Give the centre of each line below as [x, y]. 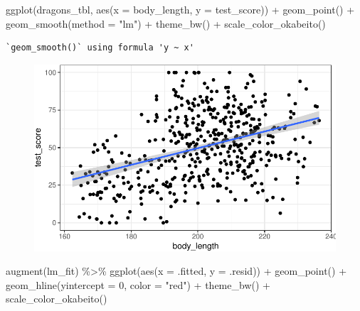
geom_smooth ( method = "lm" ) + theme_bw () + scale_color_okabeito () [166, 23]
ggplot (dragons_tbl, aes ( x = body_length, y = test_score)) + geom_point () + [180, 9]
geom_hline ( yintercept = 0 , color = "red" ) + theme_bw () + [138, 284]
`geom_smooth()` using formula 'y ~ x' [100, 48]
